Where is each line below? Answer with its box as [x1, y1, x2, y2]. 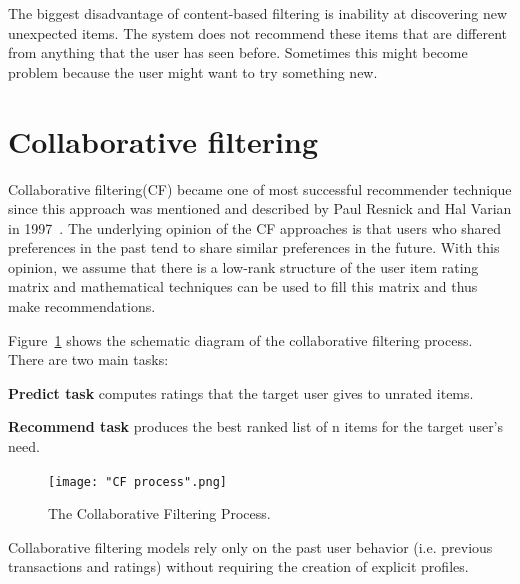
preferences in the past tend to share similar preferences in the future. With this [8, 237, 500, 258]
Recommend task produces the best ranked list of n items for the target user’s [8, 416, 504, 437]
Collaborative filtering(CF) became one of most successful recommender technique [8, 178, 512, 199]
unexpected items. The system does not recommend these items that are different [8, 22, 508, 43]
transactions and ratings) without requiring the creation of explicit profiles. [8, 556, 469, 577]
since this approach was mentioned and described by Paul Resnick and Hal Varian [8, 198, 512, 219]
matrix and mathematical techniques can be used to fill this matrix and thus [8, 276, 478, 297]
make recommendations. [8, 296, 156, 317]
